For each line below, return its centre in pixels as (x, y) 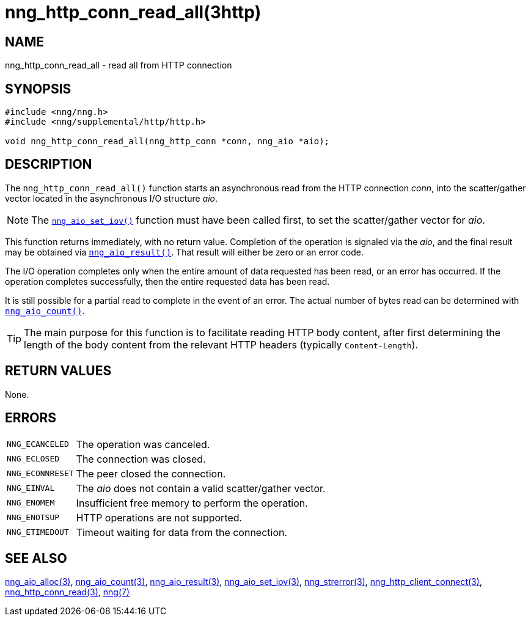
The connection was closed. (141, 459)
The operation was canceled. (143, 444)
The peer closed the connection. (151, 473)
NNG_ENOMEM (31, 503)
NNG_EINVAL (31, 488)
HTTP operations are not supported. (159, 517)
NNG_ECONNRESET (40, 474)
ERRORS (31, 418)
